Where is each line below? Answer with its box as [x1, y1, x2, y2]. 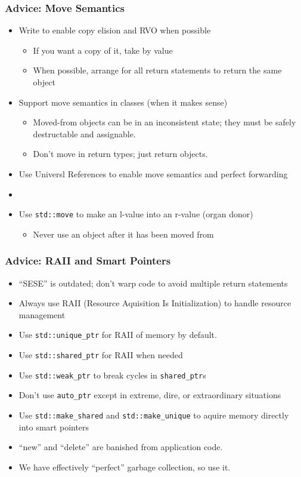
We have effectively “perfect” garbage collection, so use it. [18, 460, 231, 473]
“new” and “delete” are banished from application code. [18, 441, 223, 453]
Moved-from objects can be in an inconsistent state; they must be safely [33, 116, 296, 128]
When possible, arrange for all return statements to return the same [33, 64, 282, 76]
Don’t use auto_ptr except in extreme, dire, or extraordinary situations [18, 389, 281, 401]
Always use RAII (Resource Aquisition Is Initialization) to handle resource [18, 297, 291, 309]
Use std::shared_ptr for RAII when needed [18, 349, 183, 361]
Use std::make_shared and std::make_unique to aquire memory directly [18, 409, 289, 421]
